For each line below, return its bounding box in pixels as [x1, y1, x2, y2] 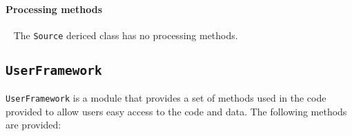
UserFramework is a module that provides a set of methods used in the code [6, 91, 326, 105]
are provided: [6, 117, 61, 132]
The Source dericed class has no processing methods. [13, 27, 238, 42]
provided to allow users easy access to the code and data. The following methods [6, 104, 347, 118]
